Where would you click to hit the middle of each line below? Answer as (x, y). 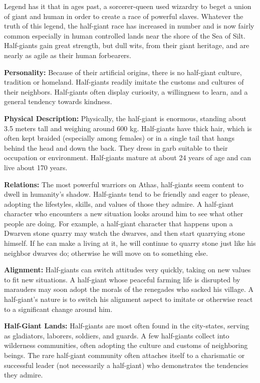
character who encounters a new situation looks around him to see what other (124, 214)
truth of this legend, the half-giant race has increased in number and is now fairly (129, 26)
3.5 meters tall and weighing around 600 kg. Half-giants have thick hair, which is (128, 128)
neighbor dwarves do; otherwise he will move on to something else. (106, 253)
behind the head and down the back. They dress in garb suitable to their (116, 147)
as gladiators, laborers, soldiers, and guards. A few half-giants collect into (117, 335)
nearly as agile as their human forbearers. (68, 55)
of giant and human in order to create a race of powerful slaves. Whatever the (124, 16)
